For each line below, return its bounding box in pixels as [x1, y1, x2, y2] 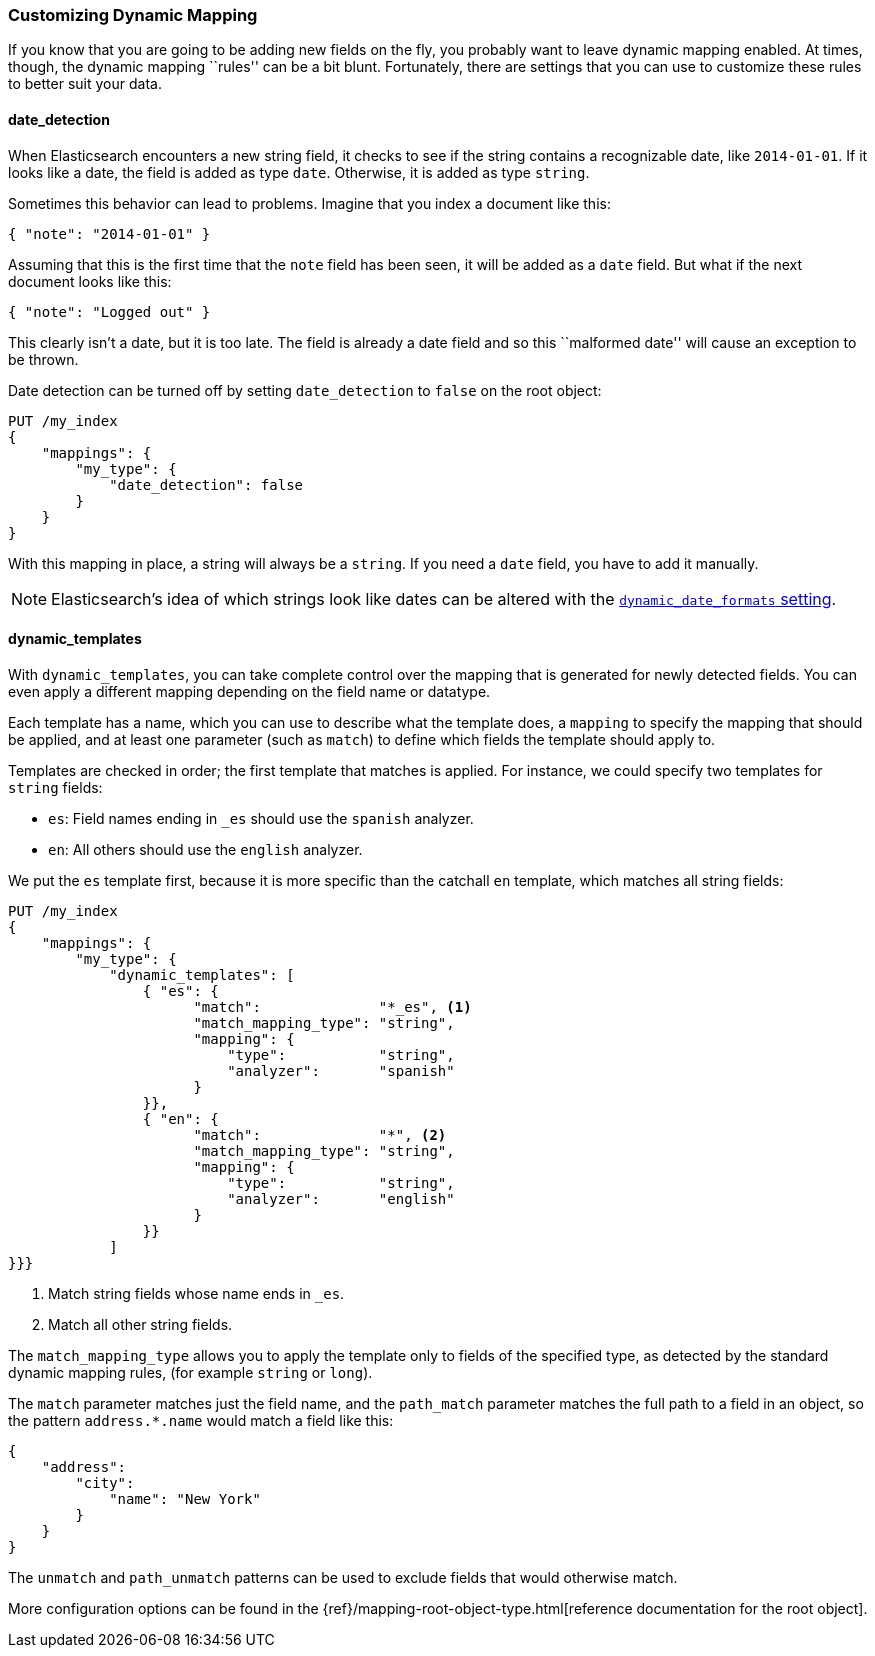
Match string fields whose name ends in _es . [48, 1284, 345, 1302]
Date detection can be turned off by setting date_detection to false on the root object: [8, 381, 602, 399]
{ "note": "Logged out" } [8, 303, 211, 320]
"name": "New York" [109, 1490, 261, 1507]
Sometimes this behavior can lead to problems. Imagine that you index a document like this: [8, 194, 611, 212]
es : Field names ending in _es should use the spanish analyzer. [48, 809, 474, 827]
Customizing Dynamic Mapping [8, 5, 258, 25]
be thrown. [8, 350, 79, 368]
